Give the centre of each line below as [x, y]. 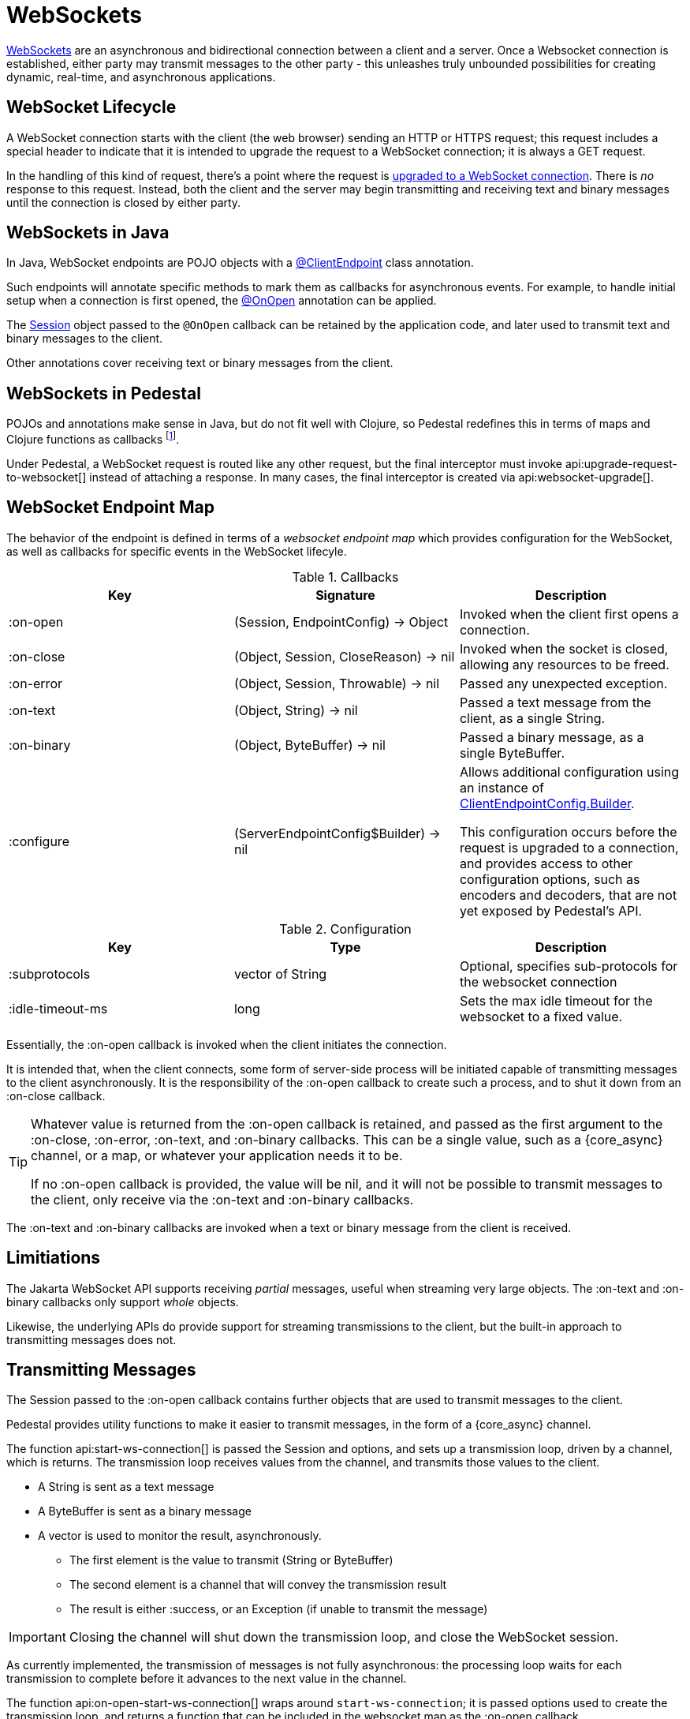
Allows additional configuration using [569, 771]
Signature [345, 595]
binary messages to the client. [85, 339]
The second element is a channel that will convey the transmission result [258, 1585]
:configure [39, 841]
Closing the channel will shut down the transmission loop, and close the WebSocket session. [344, 1637]
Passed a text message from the [555, 702]
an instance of [502, 787]
